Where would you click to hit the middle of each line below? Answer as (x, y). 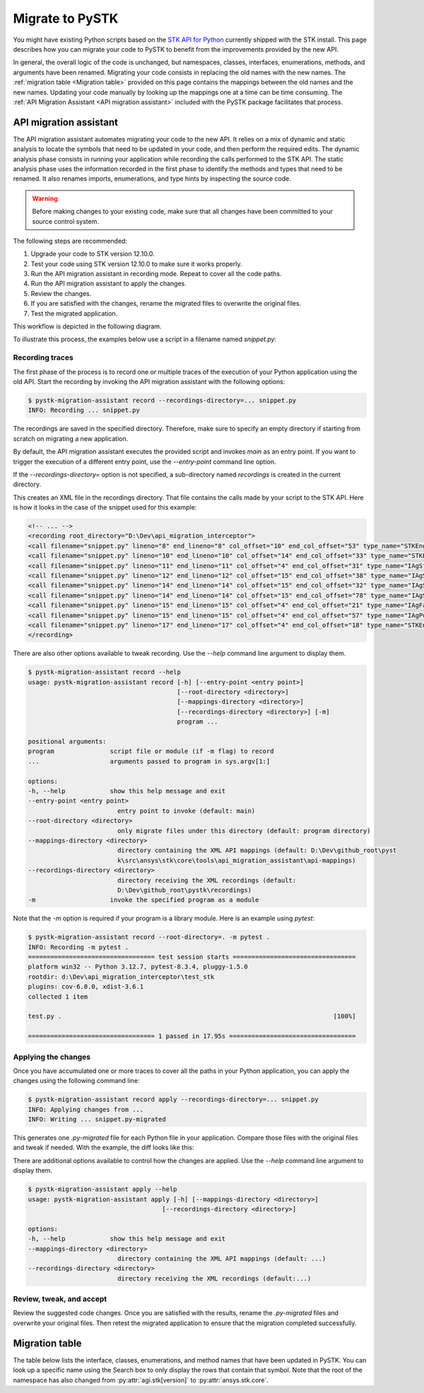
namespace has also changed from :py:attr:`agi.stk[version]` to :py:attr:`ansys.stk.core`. (141, 1380)
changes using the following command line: (76, 1081)
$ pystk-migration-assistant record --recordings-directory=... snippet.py (162, 400)
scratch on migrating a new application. (71, 438)
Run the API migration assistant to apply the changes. (109, 284)
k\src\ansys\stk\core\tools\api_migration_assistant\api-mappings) (236, 860)
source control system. (65, 221)
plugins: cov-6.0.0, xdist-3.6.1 (86, 987)
